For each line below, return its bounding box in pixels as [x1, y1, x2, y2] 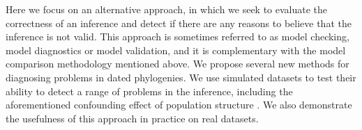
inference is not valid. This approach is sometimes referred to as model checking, [6, 29, 349, 44]
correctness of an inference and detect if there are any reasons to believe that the [6, 15, 352, 30]
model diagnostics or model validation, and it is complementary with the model [6, 42, 346, 57]
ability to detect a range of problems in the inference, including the [6, 83, 293, 98]
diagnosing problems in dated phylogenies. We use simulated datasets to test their [6, 70, 356, 84]
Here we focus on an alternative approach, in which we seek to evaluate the [6, 2, 328, 16]
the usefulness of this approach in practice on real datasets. [6, 111, 259, 125]
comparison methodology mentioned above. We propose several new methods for [6, 56, 349, 71]
